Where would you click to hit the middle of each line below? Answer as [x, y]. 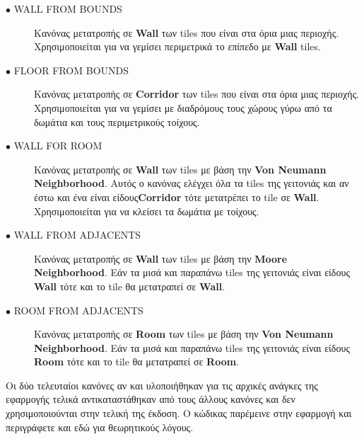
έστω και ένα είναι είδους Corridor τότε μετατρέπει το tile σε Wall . [177, 196]
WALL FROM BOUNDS [68, 8]
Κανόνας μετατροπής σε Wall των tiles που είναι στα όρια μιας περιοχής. [187, 32]
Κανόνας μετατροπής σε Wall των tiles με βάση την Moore [161, 258]
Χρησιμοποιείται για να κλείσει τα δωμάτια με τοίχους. [147, 211]
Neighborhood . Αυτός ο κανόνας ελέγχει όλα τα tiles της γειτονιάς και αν [192, 183]
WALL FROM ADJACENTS [77, 235]
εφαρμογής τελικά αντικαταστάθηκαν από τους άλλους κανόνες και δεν [151, 399]
